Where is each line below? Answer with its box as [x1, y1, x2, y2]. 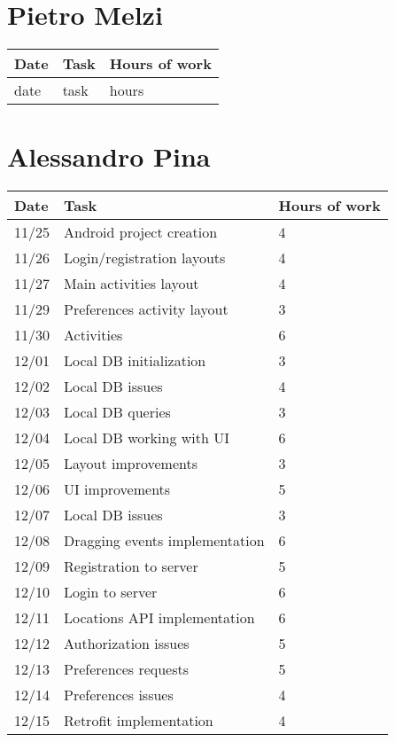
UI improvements [64, 479, 171, 500]
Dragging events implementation [64, 530, 265, 551]
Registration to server [64, 556, 198, 577]
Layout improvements [64, 453, 198, 474]
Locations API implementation [64, 607, 255, 629]
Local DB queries [64, 402, 171, 423]
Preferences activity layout [64, 299, 228, 320]
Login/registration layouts [64, 247, 226, 269]
